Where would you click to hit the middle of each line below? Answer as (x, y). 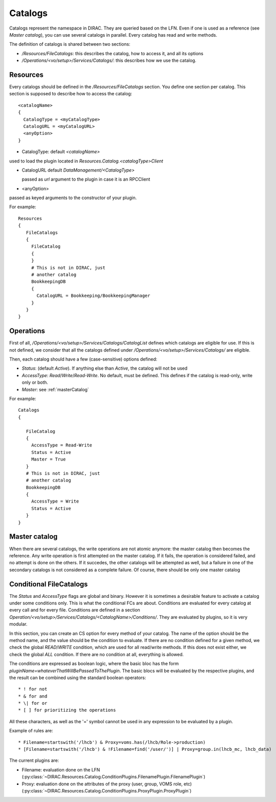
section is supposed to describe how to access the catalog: (71, 94)
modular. (18, 624)
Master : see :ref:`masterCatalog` (55, 389)
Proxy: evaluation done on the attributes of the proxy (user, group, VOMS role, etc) (107, 784)
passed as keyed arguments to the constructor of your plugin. (73, 198)
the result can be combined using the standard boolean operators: (78, 678)
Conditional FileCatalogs (49, 584)
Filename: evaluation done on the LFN (61, 769)
